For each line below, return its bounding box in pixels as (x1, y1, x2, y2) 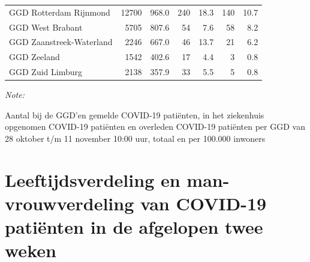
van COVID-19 (140, 190, 267, 215)
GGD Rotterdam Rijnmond (9, 5, 110, 18)
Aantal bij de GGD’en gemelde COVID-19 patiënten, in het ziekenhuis (5, 108, 264, 121)
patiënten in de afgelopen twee (5, 215, 263, 239)
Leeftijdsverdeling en (5, 167, 180, 192)
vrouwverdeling (5, 190, 134, 215)
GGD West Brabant (9, 20, 83, 33)
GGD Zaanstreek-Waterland (9, 35, 113, 48)
